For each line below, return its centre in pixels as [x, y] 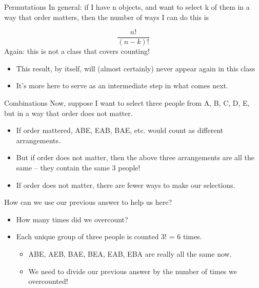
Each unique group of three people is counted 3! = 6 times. [109, 236]
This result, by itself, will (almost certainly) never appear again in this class [136, 68]
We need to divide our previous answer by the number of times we [133, 271]
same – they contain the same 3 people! [78, 167]
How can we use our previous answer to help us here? [88, 202]
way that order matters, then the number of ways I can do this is [107, 17]
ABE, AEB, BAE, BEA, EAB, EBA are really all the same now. [130, 253]
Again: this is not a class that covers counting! [77, 51]
